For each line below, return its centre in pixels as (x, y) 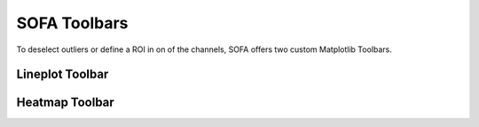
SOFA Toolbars (72, 23)
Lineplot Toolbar (63, 75)
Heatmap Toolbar (65, 103)
